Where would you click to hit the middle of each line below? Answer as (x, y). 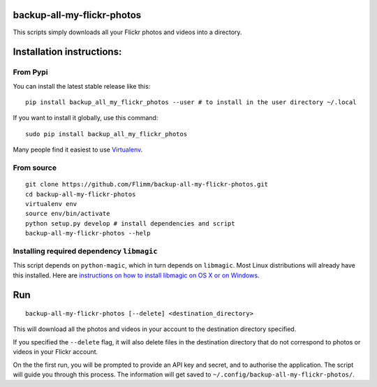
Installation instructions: (67, 52)
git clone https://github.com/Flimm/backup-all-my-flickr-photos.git (147, 184)
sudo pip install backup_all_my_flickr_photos (106, 134)
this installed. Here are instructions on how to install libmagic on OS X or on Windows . (136, 275)
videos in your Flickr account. (56, 352)
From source (35, 168)
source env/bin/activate (68, 214)
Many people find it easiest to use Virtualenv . (78, 149)
